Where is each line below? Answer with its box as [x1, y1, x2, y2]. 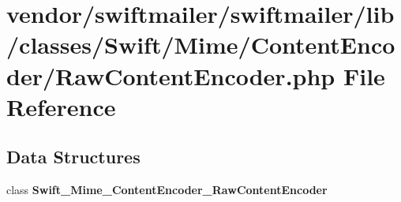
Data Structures [6, 144, 141, 169]
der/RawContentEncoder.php [6, 59, 335, 92]
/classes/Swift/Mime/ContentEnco [6, 28, 395, 61]
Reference [6, 90, 116, 122]
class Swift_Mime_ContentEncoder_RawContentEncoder [6, 181, 328, 198]
